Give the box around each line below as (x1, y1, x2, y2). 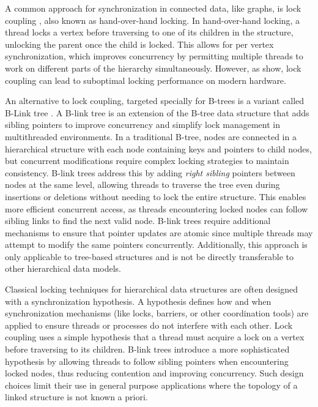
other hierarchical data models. (5, 262, 121, 275)
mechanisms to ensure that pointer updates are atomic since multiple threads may (5, 226, 313, 239)
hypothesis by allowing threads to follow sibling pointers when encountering (5, 354, 289, 367)
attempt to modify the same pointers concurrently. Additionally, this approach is (5, 238, 308, 251)
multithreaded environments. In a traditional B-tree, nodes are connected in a (5, 130, 297, 143)
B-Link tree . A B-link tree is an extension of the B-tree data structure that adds (5, 106, 309, 119)
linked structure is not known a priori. (5, 390, 148, 403)
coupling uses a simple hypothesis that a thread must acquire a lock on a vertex (5, 330, 305, 343)
